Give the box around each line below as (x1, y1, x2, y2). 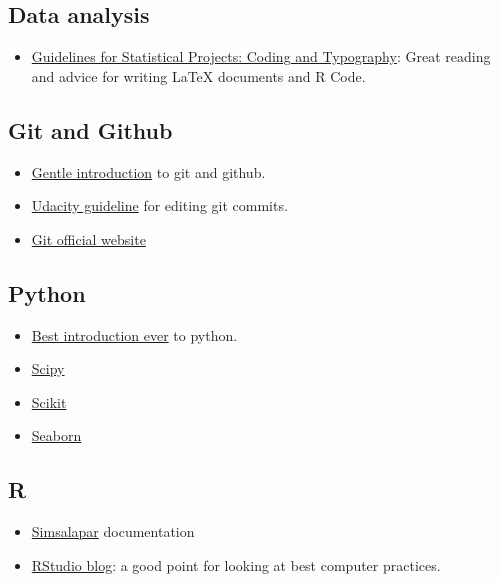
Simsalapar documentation (31, 521, 195, 542)
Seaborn (31, 425, 82, 446)
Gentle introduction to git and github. (31, 161, 266, 182)
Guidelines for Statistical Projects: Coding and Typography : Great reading (31, 46, 491, 67)
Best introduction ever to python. (31, 324, 238, 345)
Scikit (31, 391, 67, 412)
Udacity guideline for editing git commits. (31, 195, 288, 216)
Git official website (31, 228, 146, 249)
